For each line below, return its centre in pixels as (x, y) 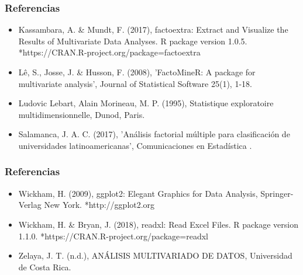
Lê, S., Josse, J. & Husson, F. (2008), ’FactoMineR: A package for (137, 72)
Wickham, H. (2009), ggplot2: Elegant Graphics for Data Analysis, (138, 193)
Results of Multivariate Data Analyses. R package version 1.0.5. (133, 41)
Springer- (277, 193)
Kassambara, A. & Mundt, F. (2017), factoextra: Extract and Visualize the (153, 29)
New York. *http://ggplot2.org (99, 205)
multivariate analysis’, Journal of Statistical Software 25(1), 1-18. (135, 83)
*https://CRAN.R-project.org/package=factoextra (109, 52)
